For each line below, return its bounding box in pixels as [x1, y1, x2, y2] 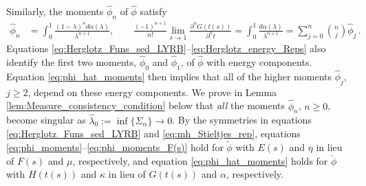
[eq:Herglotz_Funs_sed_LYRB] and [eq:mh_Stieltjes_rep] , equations [6, 126, 301, 141]
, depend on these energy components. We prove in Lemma [28, 84, 277, 99]
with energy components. [206, 54, 312, 69]
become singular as [6, 113, 86, 127]
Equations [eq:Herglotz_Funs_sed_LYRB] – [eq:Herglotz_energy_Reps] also [6, 41, 326, 56]
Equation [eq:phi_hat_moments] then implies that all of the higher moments [6, 69, 332, 83]
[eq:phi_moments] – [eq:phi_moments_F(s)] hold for [6, 140, 224, 154]
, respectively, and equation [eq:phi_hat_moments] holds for [72, 153, 328, 167]
